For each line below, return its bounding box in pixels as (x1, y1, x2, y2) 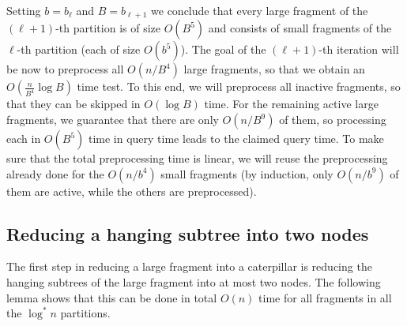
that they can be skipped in (6, 96, 141, 112)
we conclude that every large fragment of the (151, 2, 368, 18)
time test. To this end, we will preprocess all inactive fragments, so (77, 78, 401, 95)
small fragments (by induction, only (160, 165, 334, 182)
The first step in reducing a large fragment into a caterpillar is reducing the (6, 258, 372, 275)
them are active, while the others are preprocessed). (6, 182, 257, 199)
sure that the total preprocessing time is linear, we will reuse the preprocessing (6, 150, 388, 167)
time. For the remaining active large (204, 96, 379, 112)
